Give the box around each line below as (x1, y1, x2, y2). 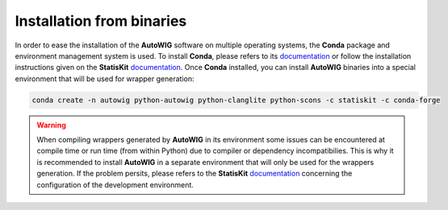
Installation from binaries (15, 12, 187, 30)
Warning (36, 120, 66, 130)
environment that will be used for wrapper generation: (15, 73, 195, 84)
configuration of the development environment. (36, 179, 194, 189)
